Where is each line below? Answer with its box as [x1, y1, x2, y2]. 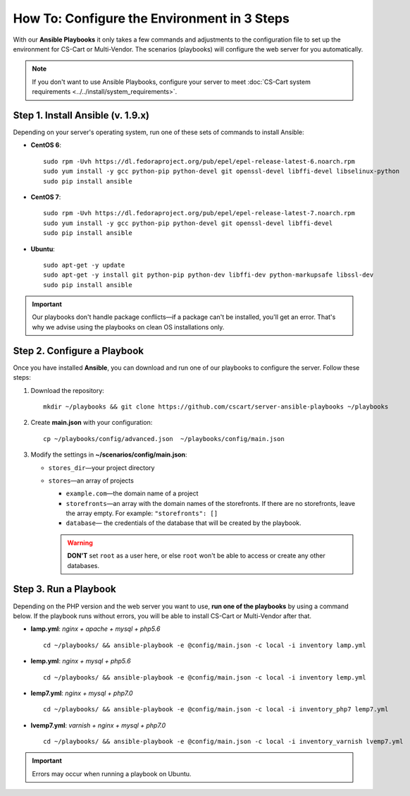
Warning [67, 538, 93, 547]
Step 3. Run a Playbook [13, 583, 116, 596]
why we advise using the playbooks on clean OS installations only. [32, 322, 225, 331]
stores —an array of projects [48, 476, 134, 485]
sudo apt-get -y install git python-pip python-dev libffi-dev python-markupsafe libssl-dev [43, 271, 374, 279]
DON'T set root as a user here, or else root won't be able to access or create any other [67, 551, 325, 560]
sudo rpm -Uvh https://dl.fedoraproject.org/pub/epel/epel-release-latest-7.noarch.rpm [43, 209, 356, 217]
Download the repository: [30, 386, 105, 394]
